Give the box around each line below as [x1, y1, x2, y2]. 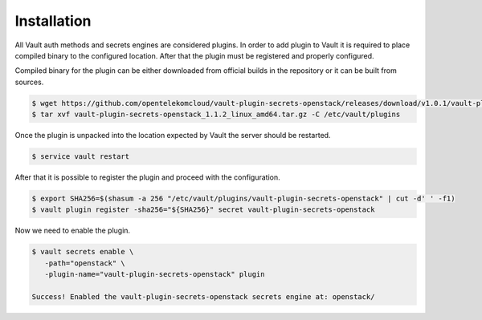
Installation [14, 12, 92, 30]
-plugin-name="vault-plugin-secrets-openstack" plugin [44, 269, 265, 279]
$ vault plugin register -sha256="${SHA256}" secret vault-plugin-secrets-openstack [31, 205, 375, 214]
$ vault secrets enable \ [31, 247, 134, 257]
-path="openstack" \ [44, 258, 126, 268]
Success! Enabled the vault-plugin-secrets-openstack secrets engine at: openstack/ [31, 292, 375, 301]
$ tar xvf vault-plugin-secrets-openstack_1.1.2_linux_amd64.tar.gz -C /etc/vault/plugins [31, 110, 401, 119]
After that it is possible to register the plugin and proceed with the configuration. [14, 172, 280, 182]
